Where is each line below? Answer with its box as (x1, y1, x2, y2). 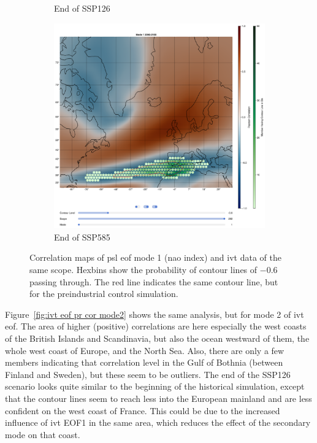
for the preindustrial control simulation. (29, 287, 178, 300)
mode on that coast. (5, 428, 80, 441)
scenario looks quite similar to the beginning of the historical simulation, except (5, 380, 305, 393)
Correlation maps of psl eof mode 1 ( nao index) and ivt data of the (29, 251, 281, 264)
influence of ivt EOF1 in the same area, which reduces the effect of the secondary (5, 416, 311, 429)
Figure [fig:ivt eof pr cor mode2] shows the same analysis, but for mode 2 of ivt (5, 307, 304, 320)
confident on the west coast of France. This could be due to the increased (5, 404, 280, 417)
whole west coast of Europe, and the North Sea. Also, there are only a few (5, 344, 285, 356)
